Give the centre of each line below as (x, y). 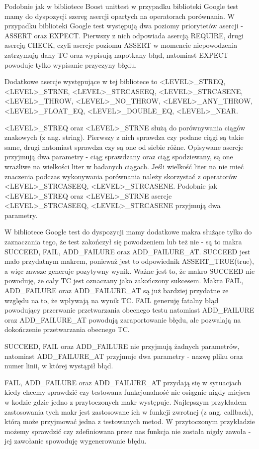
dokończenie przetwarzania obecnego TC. (67, 329)
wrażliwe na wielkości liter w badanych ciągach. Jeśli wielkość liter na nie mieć (124, 166)
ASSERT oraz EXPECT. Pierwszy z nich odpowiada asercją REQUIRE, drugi (124, 35)
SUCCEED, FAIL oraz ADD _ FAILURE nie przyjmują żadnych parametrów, (122, 346)
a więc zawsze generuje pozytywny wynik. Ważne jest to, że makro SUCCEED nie (130, 271)
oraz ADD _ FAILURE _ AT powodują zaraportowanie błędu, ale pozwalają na (123, 319)
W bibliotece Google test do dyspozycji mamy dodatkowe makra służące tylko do (128, 232)
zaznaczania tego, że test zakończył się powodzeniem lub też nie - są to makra (123, 242)
